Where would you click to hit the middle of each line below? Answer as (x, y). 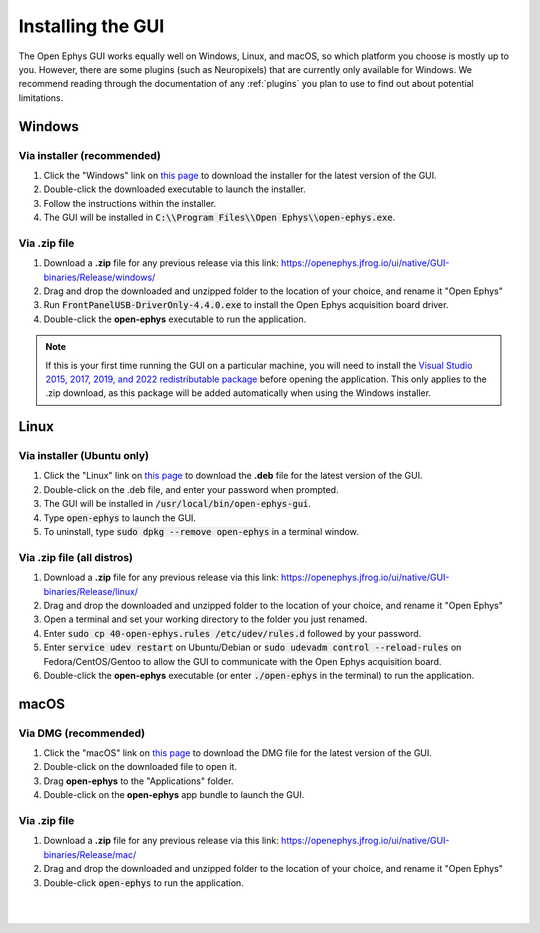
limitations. (41, 97)
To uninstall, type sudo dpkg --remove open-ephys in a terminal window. (201, 532)
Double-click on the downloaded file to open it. (140, 767)
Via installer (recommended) (90, 155)
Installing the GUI (91, 26)
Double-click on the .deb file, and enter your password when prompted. (191, 489)
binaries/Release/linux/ (91, 591)
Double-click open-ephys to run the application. (143, 882)
